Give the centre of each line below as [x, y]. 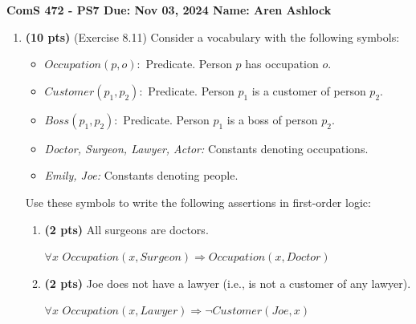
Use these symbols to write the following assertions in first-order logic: [198, 202]
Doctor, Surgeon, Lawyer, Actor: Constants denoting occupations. [206, 148]
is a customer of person [309, 90]
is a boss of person [272, 119]
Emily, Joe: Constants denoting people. [141, 175]
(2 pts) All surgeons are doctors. [126, 229]
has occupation [282, 64]
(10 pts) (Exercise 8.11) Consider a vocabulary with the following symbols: [212, 36]
